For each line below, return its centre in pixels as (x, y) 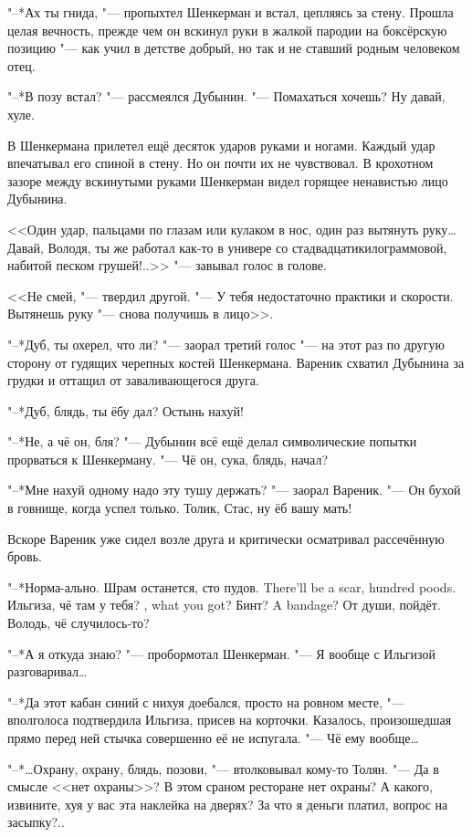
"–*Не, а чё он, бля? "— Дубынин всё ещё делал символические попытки (212, 441)
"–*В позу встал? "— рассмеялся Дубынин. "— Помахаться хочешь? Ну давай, (226, 96)
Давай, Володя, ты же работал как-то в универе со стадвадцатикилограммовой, (227, 247)
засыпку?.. (36, 822)
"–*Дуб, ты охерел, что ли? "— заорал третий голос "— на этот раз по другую (226, 344)
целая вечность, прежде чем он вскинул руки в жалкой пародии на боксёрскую (227, 30)
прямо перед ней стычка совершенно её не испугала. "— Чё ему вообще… (213, 738)
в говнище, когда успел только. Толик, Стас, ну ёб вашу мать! (180, 508)
